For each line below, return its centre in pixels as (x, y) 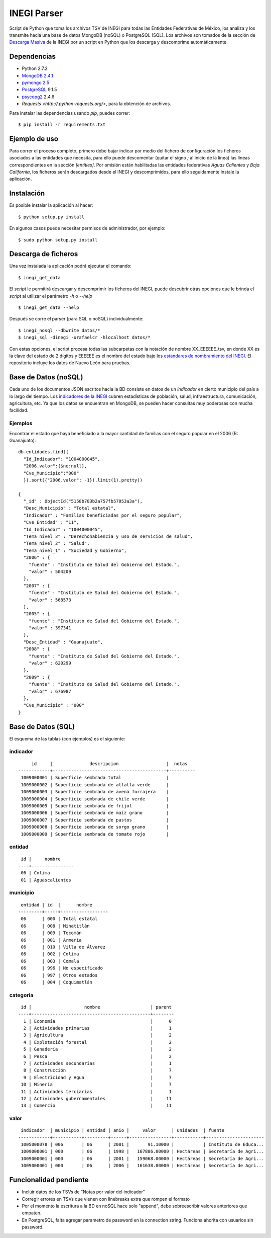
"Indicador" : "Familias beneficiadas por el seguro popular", (103, 515)
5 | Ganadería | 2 (97, 1049)
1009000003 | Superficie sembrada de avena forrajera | (95, 792)
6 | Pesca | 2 (97, 1056)
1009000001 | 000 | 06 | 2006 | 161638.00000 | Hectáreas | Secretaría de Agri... (143, 1166)
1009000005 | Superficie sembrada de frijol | (95, 806)
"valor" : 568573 (50, 600)
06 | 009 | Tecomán (51, 933)
